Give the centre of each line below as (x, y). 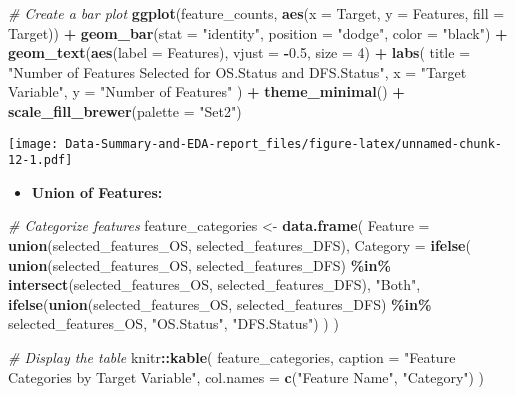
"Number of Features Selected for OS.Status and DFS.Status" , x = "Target (237, 71)
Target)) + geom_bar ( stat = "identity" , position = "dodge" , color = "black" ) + (258, 32)
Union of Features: (97, 191)
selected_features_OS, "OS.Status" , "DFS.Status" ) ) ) (173, 323)
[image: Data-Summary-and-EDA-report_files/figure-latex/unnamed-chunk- (255, 143)
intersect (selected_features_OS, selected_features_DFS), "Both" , (214, 284)
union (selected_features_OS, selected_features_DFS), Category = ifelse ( (239, 245)
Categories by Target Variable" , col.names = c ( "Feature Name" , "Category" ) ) (246, 376)
